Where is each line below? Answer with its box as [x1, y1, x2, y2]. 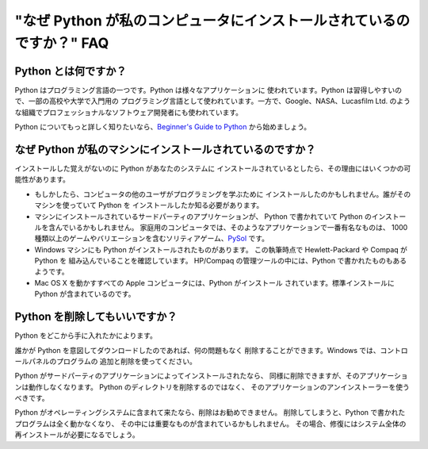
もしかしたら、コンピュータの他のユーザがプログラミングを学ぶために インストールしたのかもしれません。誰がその [34, 189, 411, 198]
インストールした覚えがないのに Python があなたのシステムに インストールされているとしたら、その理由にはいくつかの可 [14, 163, 411, 173]
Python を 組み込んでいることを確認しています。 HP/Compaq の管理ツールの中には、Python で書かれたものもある [34, 256, 407, 266]
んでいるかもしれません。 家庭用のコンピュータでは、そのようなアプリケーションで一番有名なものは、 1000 [55, 222, 408, 232]
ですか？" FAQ [14, 34, 109, 52]
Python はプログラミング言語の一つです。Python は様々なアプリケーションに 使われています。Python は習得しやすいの [14, 85, 403, 94]
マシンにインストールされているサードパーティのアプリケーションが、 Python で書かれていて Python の [34, 211, 372, 221]
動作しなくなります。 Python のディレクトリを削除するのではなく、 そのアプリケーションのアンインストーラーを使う [28, 382, 410, 392]
